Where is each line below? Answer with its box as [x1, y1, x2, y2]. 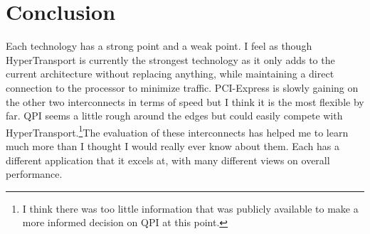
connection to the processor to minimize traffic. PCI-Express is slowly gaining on [6, 80, 359, 95]
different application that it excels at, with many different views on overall [6, 152, 330, 167]
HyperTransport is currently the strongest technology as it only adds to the [6, 52, 335, 67]
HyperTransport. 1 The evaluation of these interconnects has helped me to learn [6, 122, 349, 139]
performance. [6, 166, 63, 181]
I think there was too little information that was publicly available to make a [22, 201, 359, 216]
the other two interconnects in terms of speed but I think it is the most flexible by [6, 94, 364, 109]
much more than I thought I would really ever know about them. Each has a [6, 138, 339, 153]
